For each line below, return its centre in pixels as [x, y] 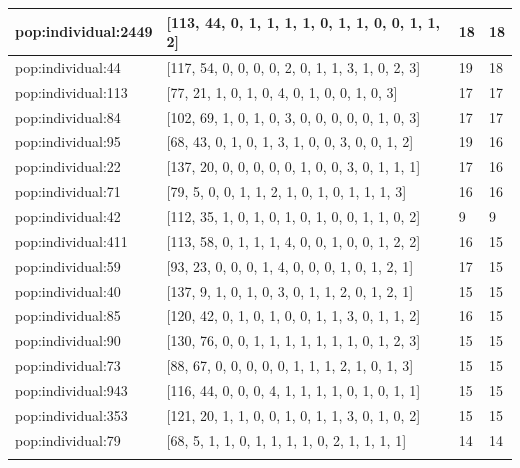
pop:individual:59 [68, 265]
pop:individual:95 [68, 141]
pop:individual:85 [68, 315]
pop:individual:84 [68, 116]
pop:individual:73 [68, 365]
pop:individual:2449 [84, 31]
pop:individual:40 [68, 290]
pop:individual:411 [71, 240]
